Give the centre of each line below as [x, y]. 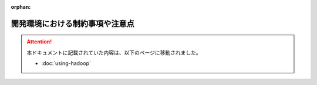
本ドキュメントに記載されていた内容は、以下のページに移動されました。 [114, 52]
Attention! [39, 42]
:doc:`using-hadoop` [66, 63]
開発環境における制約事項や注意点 [72, 23]
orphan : [21, 7]
